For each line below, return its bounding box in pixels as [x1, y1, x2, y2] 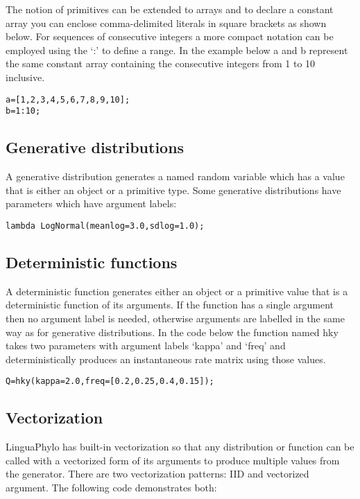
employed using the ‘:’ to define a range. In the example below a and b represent [6, 42, 348, 57]
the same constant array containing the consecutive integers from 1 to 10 [6, 56, 316, 71]
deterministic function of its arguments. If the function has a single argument [6, 297, 334, 312]
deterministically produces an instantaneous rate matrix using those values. [6, 351, 326, 366]
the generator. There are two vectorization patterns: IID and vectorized [6, 466, 309, 481]
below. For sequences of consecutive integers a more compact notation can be [6, 29, 334, 44]
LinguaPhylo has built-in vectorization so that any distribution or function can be [6, 439, 354, 454]
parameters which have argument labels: [6, 196, 177, 211]
